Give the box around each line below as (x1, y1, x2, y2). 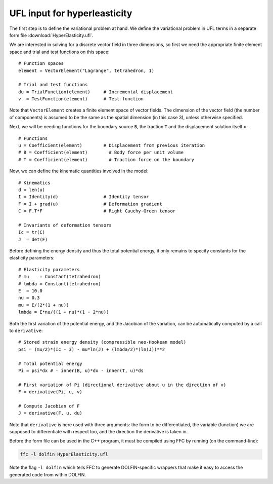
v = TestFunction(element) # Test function (18, 96, 144, 102)
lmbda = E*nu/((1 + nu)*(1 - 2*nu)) (18, 309, 109, 315)
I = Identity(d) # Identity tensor (18, 194, 149, 200)
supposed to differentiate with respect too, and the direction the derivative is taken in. (9, 429, 188, 435)
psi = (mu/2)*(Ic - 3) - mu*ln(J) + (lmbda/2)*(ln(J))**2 (18, 346, 165, 352)
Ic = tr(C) (18, 230, 45, 235)
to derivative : (9, 327, 43, 333)
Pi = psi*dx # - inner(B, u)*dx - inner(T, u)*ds (18, 367, 144, 374)
